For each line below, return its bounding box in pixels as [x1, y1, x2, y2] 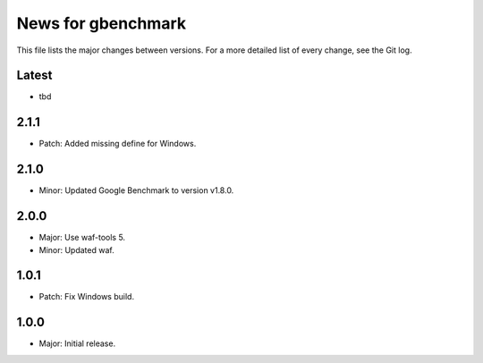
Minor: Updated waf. [38, 244, 115, 255]
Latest [16, 68, 53, 83]
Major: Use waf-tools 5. [38, 232, 125, 243]
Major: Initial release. [38, 338, 116, 349]
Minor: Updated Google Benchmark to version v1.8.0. [38, 185, 234, 196]
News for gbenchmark [16, 13, 187, 33]
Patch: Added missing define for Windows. [38, 139, 197, 149]
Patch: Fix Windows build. [38, 291, 134, 302]
